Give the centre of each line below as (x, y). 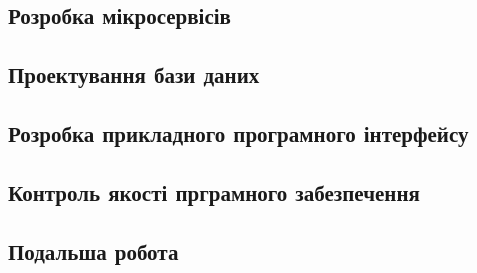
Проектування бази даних (134, 74)
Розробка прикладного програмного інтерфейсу (238, 132)
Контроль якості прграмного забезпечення (214, 191)
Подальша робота (93, 250)
